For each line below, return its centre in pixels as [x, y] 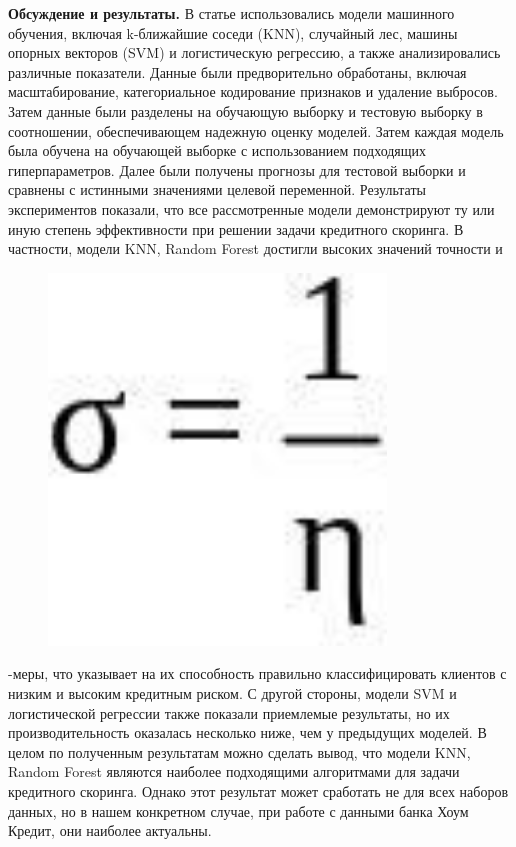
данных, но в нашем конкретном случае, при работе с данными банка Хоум [238, 810]
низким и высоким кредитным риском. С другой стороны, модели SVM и [232, 693]
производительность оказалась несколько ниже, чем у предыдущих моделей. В [247, 732]
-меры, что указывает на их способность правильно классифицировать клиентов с [257, 673]
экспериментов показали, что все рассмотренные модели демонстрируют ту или [251, 208]
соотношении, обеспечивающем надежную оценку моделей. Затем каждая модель [256, 130]
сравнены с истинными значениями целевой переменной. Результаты [217, 189]
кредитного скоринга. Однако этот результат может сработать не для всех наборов [258, 790]
